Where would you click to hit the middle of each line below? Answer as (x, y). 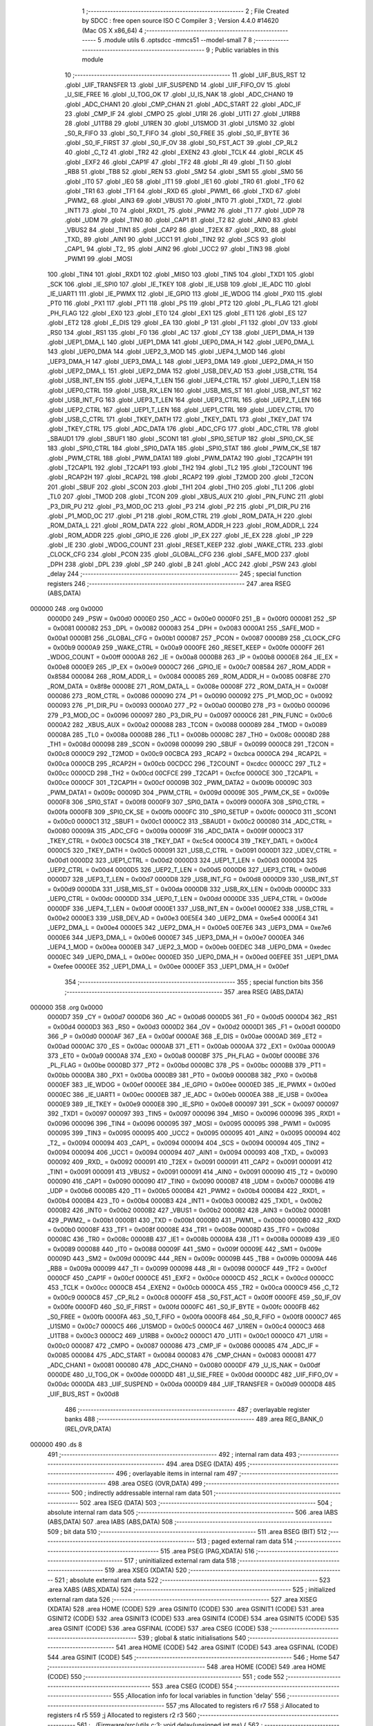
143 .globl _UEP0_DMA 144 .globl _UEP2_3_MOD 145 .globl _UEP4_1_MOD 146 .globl (166, 351)
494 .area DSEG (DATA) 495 (206, 1464)
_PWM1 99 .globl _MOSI (98, 258)
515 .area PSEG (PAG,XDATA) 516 (207, 1551)
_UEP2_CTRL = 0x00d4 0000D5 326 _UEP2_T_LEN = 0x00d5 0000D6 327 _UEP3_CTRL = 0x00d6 (187, 869)
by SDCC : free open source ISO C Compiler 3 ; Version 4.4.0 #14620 (180, 21)
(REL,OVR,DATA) (88, 1428)
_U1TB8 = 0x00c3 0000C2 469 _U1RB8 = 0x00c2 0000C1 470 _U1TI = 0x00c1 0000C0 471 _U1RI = (188, 1336)
